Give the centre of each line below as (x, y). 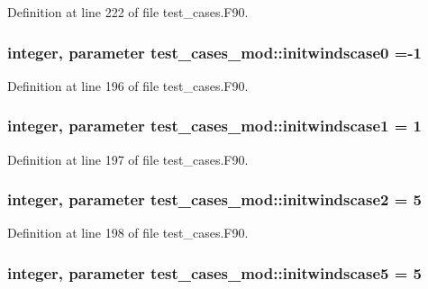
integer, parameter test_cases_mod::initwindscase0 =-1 (215, 52)
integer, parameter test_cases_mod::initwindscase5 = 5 (215, 272)
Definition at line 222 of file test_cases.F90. (128, 12)
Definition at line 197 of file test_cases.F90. (128, 159)
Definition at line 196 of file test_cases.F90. (128, 85)
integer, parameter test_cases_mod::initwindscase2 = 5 (215, 199)
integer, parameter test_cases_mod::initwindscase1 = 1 (215, 126)
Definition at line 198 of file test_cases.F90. (128, 233)
